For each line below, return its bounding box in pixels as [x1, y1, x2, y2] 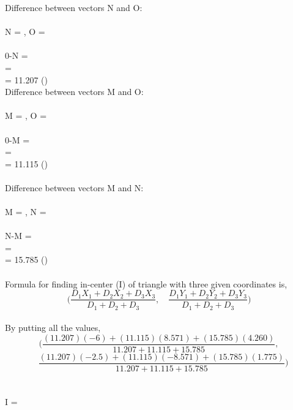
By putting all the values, [5, 321, 101, 334]
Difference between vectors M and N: [5, 181, 144, 194]
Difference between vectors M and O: [5, 85, 144, 98]
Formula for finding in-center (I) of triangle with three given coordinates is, [5, 277, 287, 290]
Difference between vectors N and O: [5, 1, 143, 13]
